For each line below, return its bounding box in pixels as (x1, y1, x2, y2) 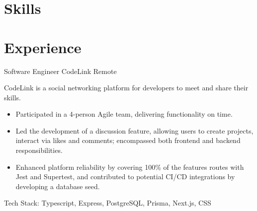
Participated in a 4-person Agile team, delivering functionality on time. (15, 109, 233, 119)
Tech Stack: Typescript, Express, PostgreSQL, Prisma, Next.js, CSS (4, 198, 211, 208)
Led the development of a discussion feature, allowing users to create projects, (15, 125, 254, 136)
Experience (4, 37, 82, 57)
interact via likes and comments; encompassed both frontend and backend (15, 135, 241, 145)
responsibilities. (15, 145, 63, 155)
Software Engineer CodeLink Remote (4, 66, 117, 76)
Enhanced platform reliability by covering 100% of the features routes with (15, 161, 244, 172)
